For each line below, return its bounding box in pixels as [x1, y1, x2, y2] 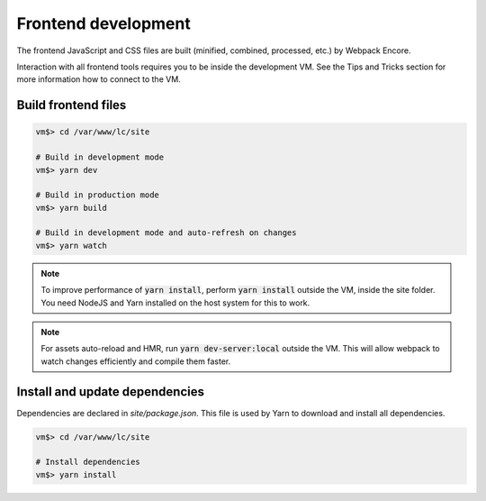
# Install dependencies [35, 457, 141, 468]
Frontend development [16, 14, 191, 33]
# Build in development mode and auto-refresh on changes [35, 228, 297, 238]
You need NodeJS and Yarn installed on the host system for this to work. [40, 297, 310, 308]
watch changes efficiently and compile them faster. [40, 356, 231, 367]
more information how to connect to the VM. [16, 74, 182, 85]
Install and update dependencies [16, 384, 204, 399]
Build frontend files [16, 97, 127, 113]
